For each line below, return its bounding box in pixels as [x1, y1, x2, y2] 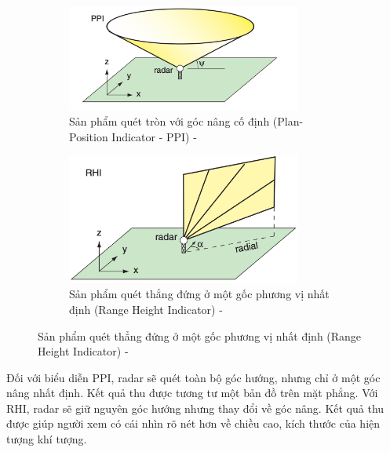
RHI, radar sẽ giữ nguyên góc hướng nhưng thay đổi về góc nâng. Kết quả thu [6, 399, 385, 416]
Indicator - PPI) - [111, 128, 197, 144]
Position [69, 128, 108, 144]
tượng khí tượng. [6, 431, 87, 447]
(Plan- [272, 113, 304, 129]
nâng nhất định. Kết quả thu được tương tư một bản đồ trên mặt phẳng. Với [6, 385, 378, 401]
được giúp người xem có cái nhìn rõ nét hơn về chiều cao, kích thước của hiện [6, 415, 381, 432]
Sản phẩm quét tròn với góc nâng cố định [69, 113, 270, 129]
